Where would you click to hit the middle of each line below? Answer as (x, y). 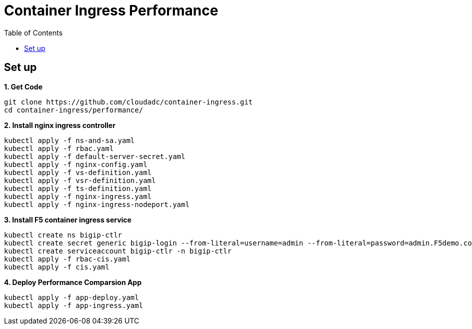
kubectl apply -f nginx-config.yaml (76, 164)
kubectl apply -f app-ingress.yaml (74, 305)
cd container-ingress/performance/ (74, 110)
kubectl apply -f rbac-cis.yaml (67, 259)
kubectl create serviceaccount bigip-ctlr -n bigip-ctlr (118, 251)
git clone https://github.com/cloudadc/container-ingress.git (128, 102)
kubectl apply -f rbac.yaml (59, 148)
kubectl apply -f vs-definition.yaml (78, 172)
